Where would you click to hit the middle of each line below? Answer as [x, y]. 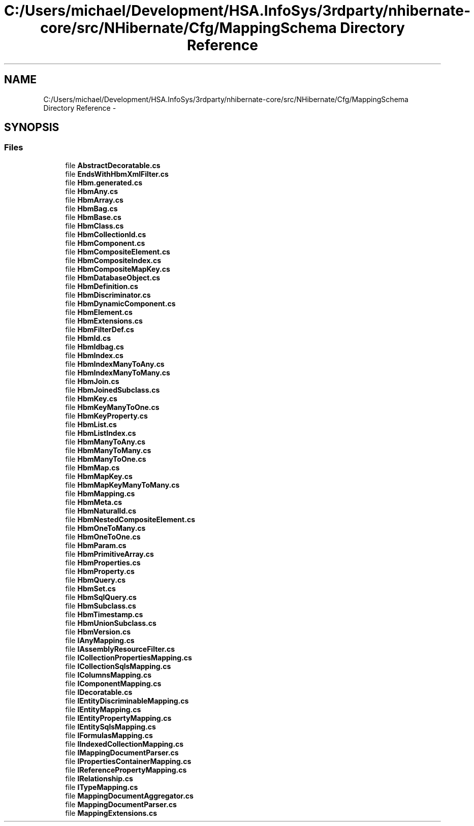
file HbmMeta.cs [93, 502]
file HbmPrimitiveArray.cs [109, 554]
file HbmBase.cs [93, 217]
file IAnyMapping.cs [100, 640]
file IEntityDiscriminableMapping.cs [127, 701]
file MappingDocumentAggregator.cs [129, 796]
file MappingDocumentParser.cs [121, 804]
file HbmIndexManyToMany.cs [118, 372]
